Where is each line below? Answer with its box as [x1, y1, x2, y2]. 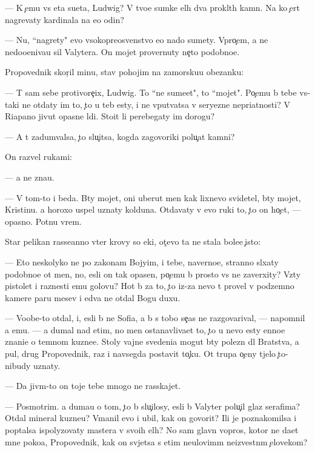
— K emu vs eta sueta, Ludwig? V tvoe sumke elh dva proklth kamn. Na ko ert [5, 1, 300, 13]
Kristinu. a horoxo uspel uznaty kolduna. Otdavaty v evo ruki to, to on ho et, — [5, 203, 301, 216]
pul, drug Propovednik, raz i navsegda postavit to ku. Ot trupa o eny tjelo [5, 347, 276, 360]
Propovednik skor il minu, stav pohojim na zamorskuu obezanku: [5, 65, 244, 78]
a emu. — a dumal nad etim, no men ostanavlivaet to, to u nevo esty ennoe [5, 323, 285, 336]
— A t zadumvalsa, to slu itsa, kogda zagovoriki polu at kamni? [5, 130, 235, 142]
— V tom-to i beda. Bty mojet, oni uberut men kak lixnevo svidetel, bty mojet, [5, 191, 301, 204]
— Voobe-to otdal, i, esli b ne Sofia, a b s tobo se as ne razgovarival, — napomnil [5, 311, 305, 324]
